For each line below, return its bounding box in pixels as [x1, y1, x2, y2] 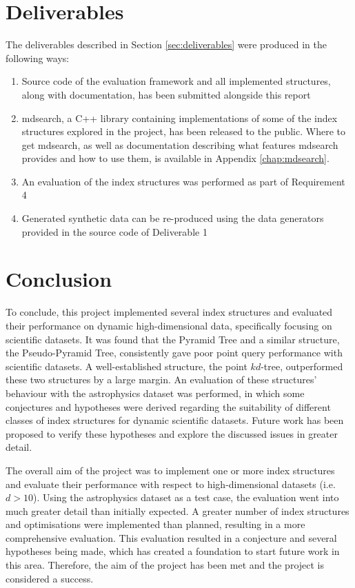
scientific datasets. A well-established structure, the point [6, 358, 247, 373]
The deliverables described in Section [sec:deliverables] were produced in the [6, 37, 327, 52]
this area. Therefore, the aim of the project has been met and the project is [6, 558, 325, 572]
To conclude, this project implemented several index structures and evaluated [6, 305, 333, 319]
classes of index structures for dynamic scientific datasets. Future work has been [6, 413, 344, 427]
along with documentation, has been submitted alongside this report [21, 87, 311, 101]
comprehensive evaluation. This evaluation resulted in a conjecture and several [6, 530, 337, 545]
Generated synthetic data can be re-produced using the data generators [21, 211, 324, 225]
